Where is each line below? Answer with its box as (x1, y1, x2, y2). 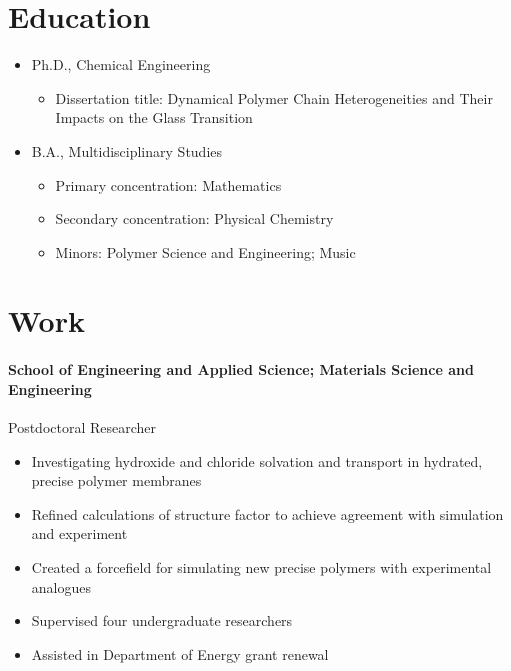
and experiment (31, 523, 128, 544)
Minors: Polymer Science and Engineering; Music (55, 241, 356, 262)
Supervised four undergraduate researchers (31, 610, 293, 631)
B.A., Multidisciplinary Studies (31, 140, 223, 161)
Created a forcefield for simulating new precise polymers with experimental (31, 557, 492, 578)
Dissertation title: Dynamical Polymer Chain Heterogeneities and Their (55, 87, 493, 108)
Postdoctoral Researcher (8, 417, 157, 438)
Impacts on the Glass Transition (55, 107, 253, 128)
